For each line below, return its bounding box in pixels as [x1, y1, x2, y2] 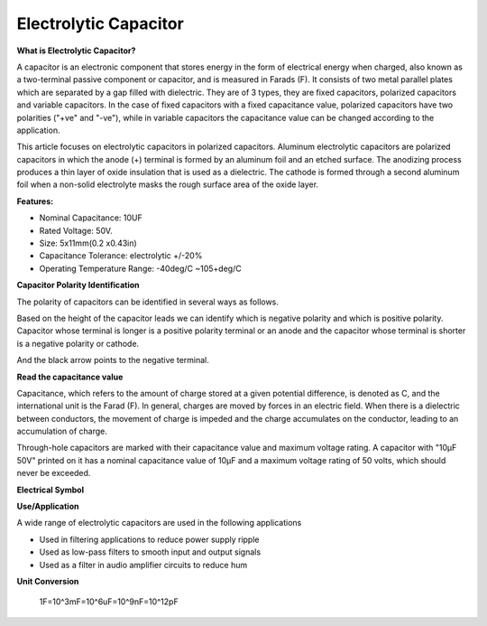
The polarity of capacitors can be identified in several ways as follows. [16, 296, 280, 307]
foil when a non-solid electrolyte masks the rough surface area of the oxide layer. [16, 179, 319, 190]
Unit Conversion [16, 576, 79, 586]
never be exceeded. [16, 468, 91, 479]
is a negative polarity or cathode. [16, 338, 140, 349]
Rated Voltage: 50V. [39, 225, 113, 236]
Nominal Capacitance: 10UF [39, 212, 143, 223]
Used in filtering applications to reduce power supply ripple [39, 534, 260, 545]
